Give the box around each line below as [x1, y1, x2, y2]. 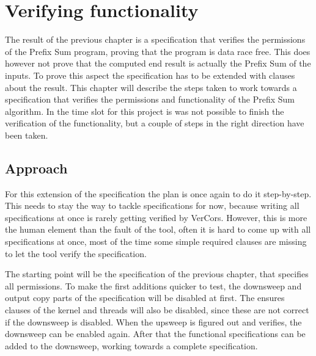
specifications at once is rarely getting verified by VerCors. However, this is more [5, 211, 307, 223]
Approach [5, 158, 68, 177]
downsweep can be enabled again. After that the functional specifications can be [5, 327, 306, 340]
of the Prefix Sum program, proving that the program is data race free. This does [5, 45, 310, 57]
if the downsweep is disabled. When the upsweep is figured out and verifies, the [5, 315, 302, 328]
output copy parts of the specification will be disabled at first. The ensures [5, 291, 285, 304]
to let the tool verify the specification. [5, 247, 147, 260]
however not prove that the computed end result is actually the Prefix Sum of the [5, 57, 311, 70]
